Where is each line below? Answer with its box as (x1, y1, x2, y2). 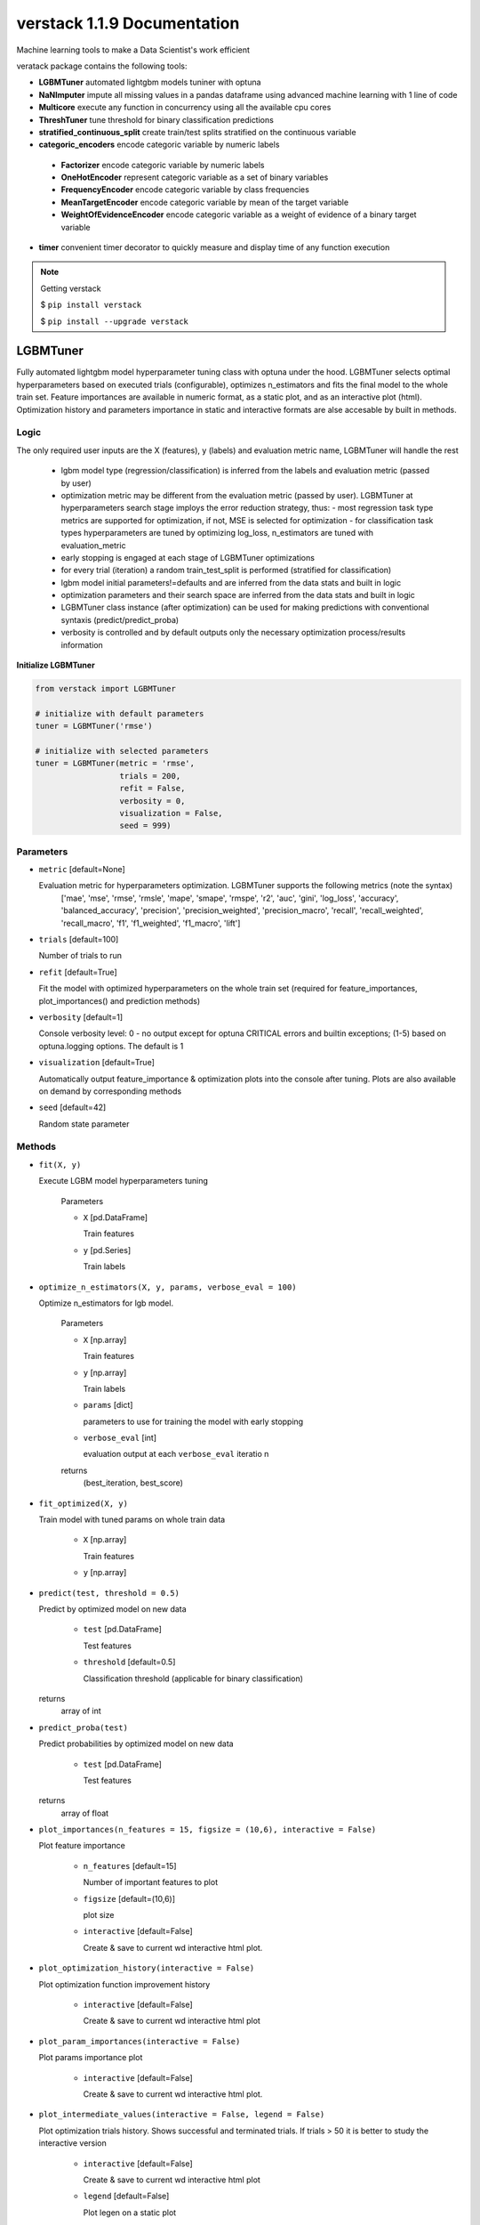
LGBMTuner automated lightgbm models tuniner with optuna (38, 77, 261, 88)
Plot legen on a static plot (83, 2207, 177, 2218)
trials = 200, (119, 771, 181, 781)
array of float (60, 1808, 109, 1818)
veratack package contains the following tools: (16, 61, 188, 71)
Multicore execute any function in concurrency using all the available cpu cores (38, 102, 332, 113)
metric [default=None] (38, 864, 126, 875)
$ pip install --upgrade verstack (40, 316, 188, 327)
